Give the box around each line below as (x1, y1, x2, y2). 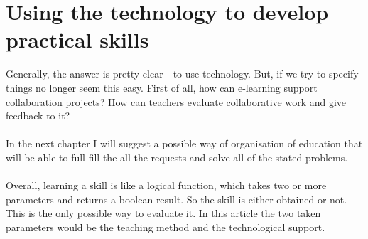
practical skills (6, 25, 149, 54)
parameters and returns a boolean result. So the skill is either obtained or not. (6, 191, 347, 206)
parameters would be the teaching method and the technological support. (6, 219, 325, 234)
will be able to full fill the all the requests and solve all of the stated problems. (6, 149, 348, 164)
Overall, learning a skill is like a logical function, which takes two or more (6, 178, 327, 193)
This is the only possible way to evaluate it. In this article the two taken (6, 206, 321, 221)
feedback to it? (6, 108, 70, 123)
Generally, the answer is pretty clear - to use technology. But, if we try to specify (6, 66, 359, 81)
